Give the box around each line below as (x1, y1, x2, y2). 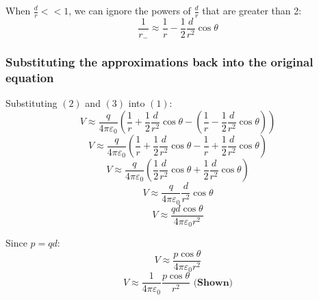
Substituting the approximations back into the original (5, 53, 314, 71)
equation (5, 69, 54, 86)
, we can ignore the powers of (68, 3, 191, 17)
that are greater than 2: (202, 3, 302, 17)
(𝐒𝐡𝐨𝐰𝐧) (193, 277, 233, 288)
